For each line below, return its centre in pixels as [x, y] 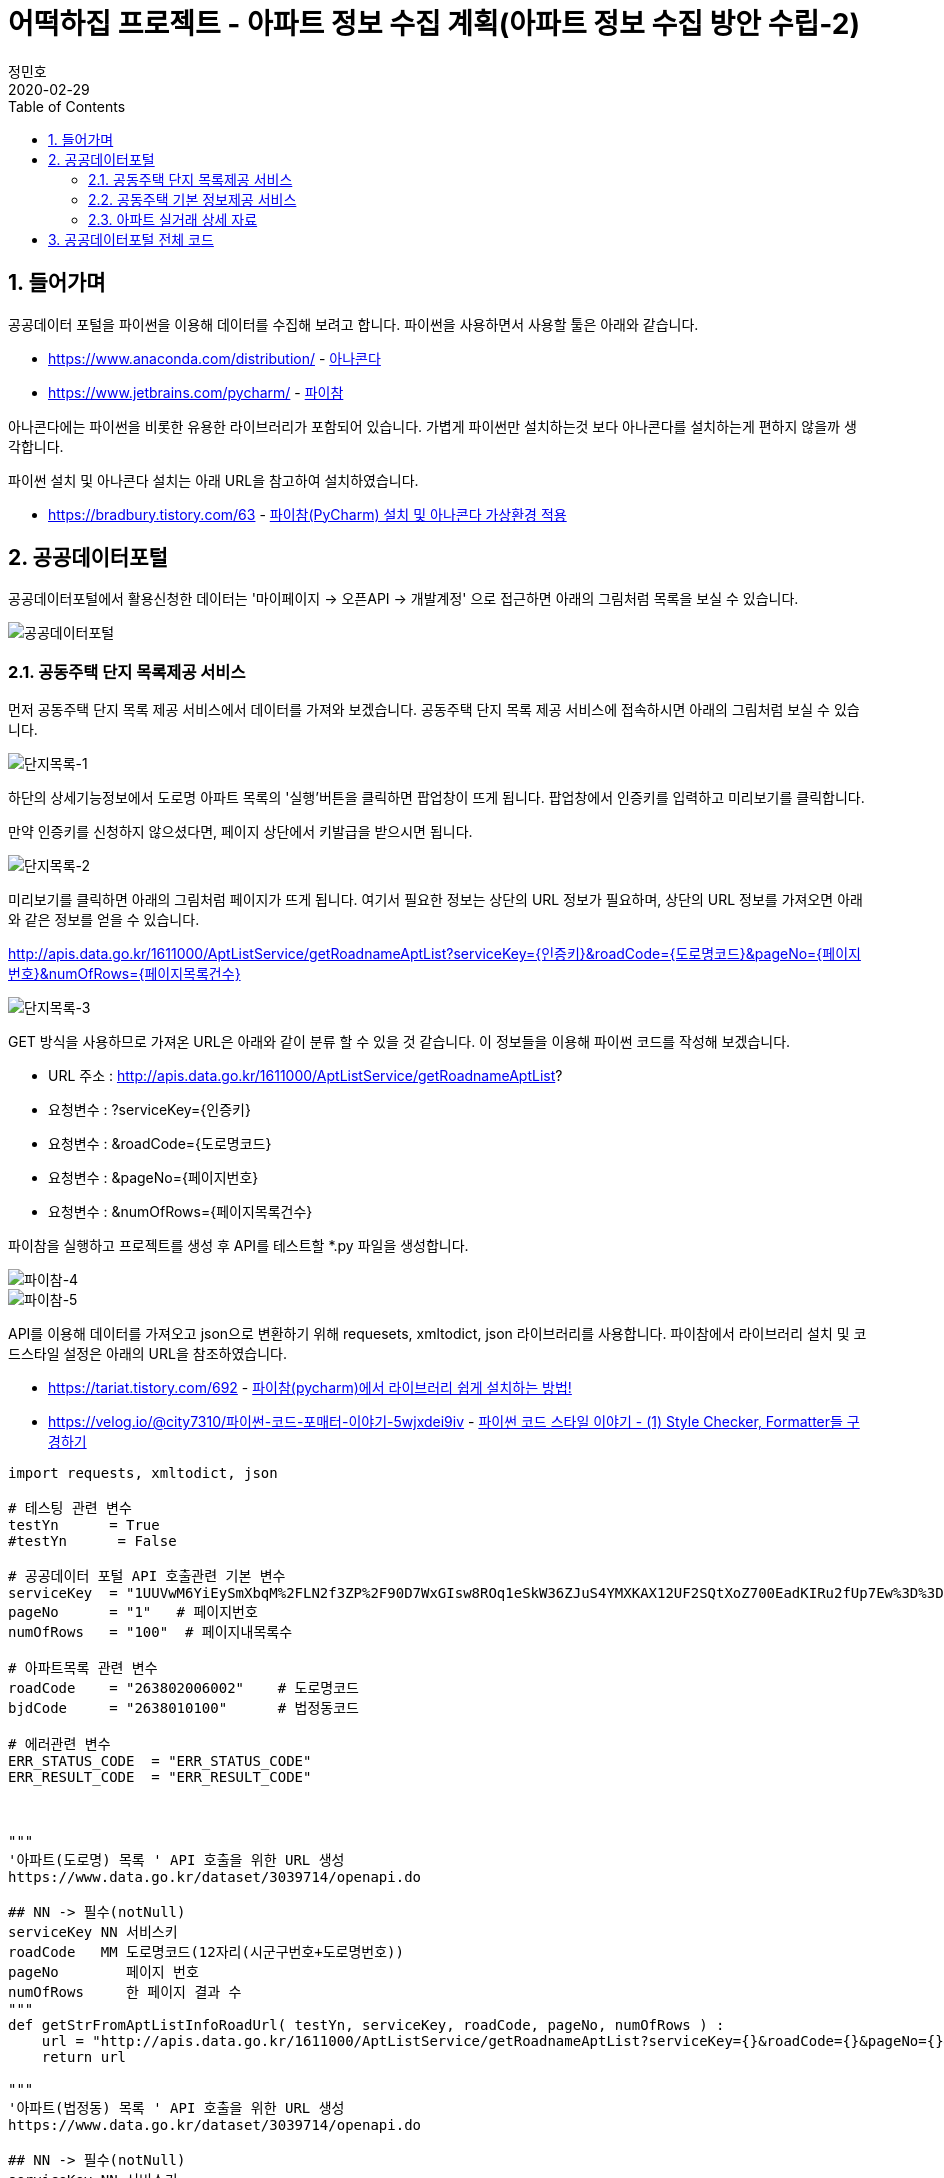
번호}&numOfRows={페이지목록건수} [124, 974]
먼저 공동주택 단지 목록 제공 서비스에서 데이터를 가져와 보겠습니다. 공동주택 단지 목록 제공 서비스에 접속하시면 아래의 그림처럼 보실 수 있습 [434, 710]
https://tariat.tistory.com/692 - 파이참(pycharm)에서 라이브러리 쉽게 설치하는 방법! [310, 1388]
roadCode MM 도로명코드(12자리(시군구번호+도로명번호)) [206, 1952]
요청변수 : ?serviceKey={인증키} [149, 1110]
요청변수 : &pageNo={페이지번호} [153, 1178]
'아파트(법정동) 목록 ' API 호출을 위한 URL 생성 [176, 2108]
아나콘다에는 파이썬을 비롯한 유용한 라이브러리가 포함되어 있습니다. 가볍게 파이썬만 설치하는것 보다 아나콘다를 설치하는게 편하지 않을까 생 [432, 426]
